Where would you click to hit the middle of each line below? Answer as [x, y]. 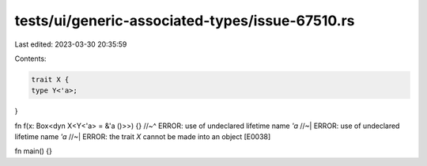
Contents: [30, 58]
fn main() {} [34, 151]
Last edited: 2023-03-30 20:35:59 [71, 44]
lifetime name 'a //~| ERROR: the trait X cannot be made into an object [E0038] [143, 137]
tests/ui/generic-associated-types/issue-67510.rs [185, 21]
